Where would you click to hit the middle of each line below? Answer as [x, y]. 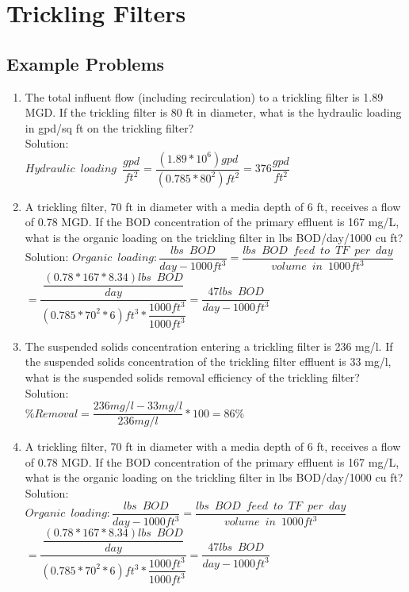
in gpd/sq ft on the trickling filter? [109, 127]
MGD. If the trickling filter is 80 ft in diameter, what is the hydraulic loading [213, 112]
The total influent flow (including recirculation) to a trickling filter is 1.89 [204, 96]
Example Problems [86, 63]
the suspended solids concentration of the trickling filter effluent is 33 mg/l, [208, 361]
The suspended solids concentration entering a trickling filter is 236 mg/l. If [209, 346]
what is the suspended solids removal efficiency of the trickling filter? [192, 377]
